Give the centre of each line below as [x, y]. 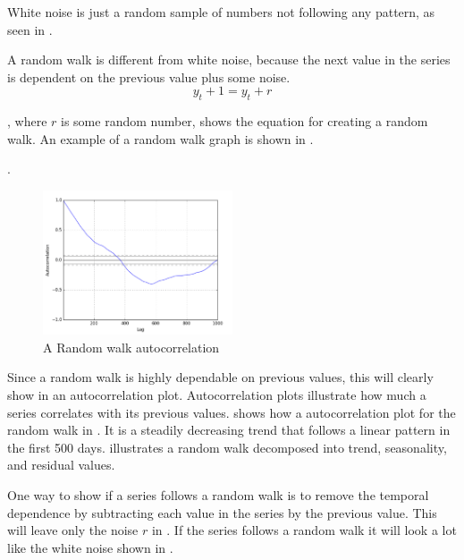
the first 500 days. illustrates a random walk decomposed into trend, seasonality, [227, 447]
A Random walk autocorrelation [131, 347]
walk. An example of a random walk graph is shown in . [160, 138]
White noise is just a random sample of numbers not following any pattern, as [221, 12]
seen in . [30, 29]
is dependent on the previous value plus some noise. [149, 76]
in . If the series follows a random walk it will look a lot [304, 530]
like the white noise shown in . [90, 547]
